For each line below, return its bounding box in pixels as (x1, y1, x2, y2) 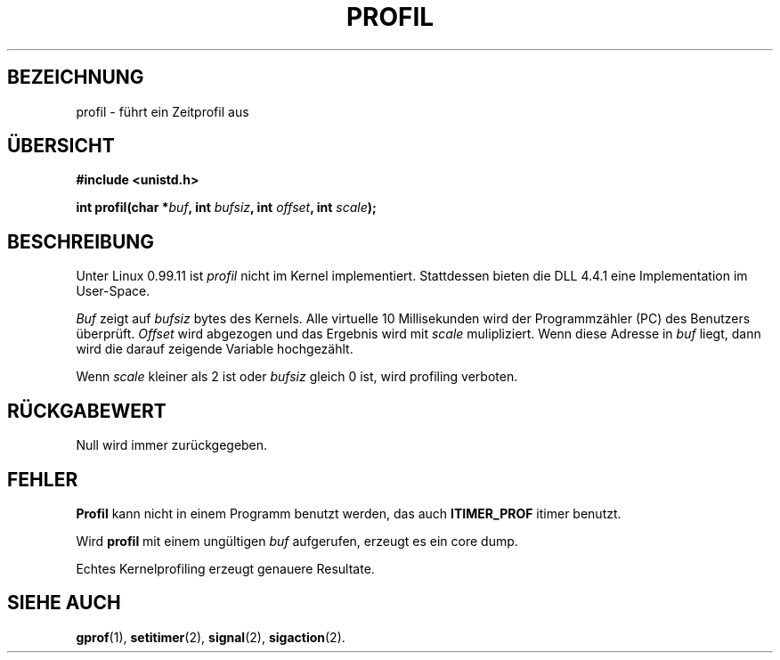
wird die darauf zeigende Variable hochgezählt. (76, 341, 353, 357)
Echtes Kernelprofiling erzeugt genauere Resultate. (76, 560, 375, 576)
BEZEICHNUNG (7, 66, 144, 89)
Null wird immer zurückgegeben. (76, 437, 268, 453)
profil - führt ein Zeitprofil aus (76, 103, 249, 119)
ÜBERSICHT (7, 134, 115, 158)
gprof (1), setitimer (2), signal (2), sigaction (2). (76, 629, 345, 645)
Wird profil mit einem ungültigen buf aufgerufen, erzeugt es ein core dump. (76, 533, 518, 549)
